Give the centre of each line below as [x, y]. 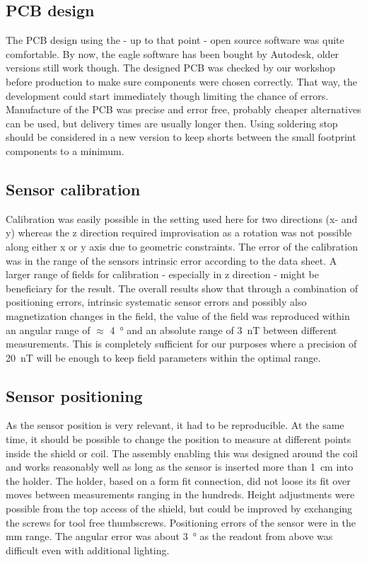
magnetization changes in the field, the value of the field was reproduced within [178, 315]
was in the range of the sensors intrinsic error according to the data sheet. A [171, 260]
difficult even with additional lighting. [88, 550]
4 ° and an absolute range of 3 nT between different [223, 329]
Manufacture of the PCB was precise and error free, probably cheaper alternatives [183, 109]
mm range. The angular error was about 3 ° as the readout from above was [169, 536]
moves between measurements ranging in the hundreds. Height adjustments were [180, 494]
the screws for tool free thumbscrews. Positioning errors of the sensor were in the [181, 522]
